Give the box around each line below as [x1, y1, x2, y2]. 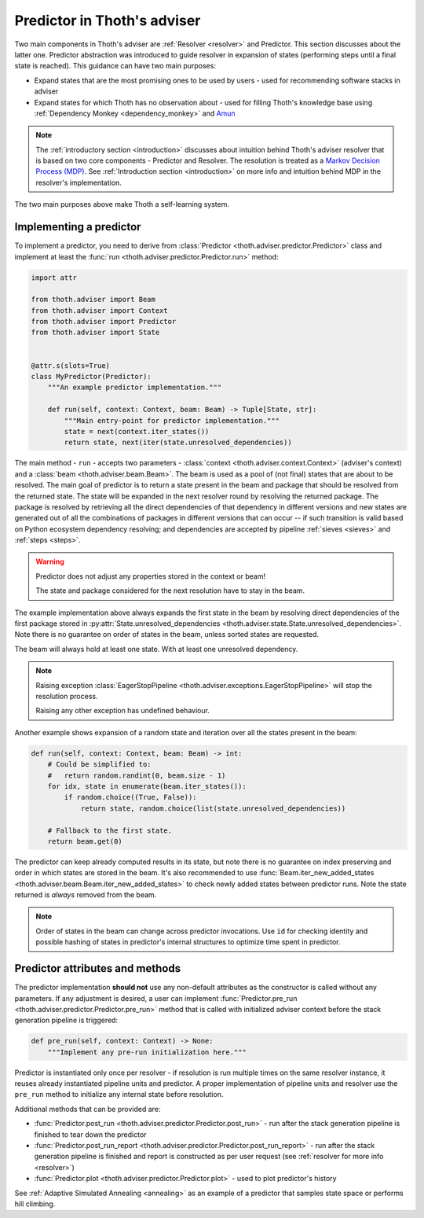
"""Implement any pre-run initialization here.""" [47, 1047, 247, 1057]
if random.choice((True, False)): [64, 793, 197, 802]
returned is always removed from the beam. [14, 890, 157, 900]
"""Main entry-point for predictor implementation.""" [64, 416, 280, 425]
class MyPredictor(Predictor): [31, 372, 152, 381]
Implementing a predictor [14, 220, 141, 234]
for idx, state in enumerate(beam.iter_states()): [47, 782, 247, 790]
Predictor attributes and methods [14, 962, 181, 975]
